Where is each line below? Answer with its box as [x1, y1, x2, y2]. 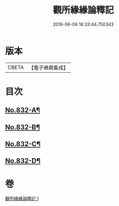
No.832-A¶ [5, 106, 41, 114]
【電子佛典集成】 [28, 64, 68, 71]
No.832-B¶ [5, 123, 41, 131]
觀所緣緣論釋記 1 [5, 196, 39, 202]
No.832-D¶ [5, 157, 41, 165]
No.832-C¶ [5, 140, 41, 148]
